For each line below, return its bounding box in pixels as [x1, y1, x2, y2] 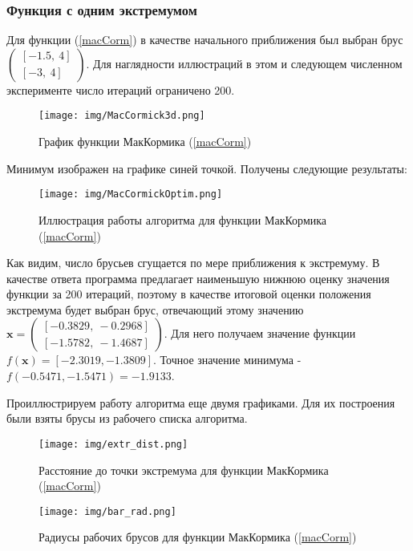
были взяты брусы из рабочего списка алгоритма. [6, 410, 248, 427]
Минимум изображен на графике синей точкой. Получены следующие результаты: [6, 160, 407, 176]
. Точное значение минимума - [153, 351, 302, 368]
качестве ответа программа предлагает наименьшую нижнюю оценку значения [6, 269, 390, 286]
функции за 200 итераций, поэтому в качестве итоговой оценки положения [6, 286, 371, 302]
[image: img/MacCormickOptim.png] [38, 188, 223, 201]
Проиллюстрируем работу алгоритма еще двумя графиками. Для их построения [6, 394, 395, 411]
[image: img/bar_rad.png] [38, 505, 176, 517]
